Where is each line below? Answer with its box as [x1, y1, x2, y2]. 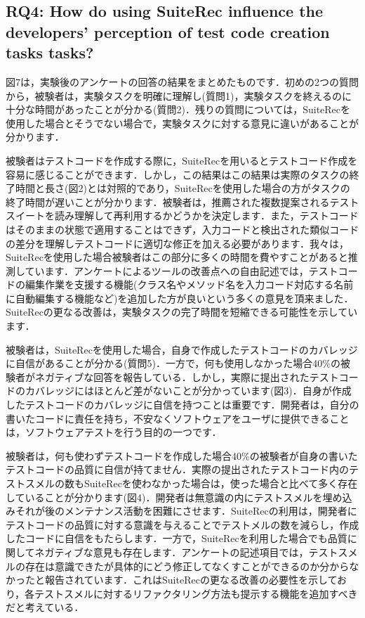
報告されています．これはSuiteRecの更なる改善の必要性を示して [44, 572, 338, 587]
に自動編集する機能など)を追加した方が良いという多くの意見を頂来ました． [6, 290, 354, 305]
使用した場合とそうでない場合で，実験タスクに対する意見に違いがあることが [6, 115, 359, 130]
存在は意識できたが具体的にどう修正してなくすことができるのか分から [25, 558, 350, 573]
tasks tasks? [6, 41, 94, 63]
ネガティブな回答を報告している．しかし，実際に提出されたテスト [34, 369, 339, 384]
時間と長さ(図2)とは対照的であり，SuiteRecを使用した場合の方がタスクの [15, 181, 350, 195]
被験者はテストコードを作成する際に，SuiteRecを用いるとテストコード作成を [6, 153, 358, 167]
